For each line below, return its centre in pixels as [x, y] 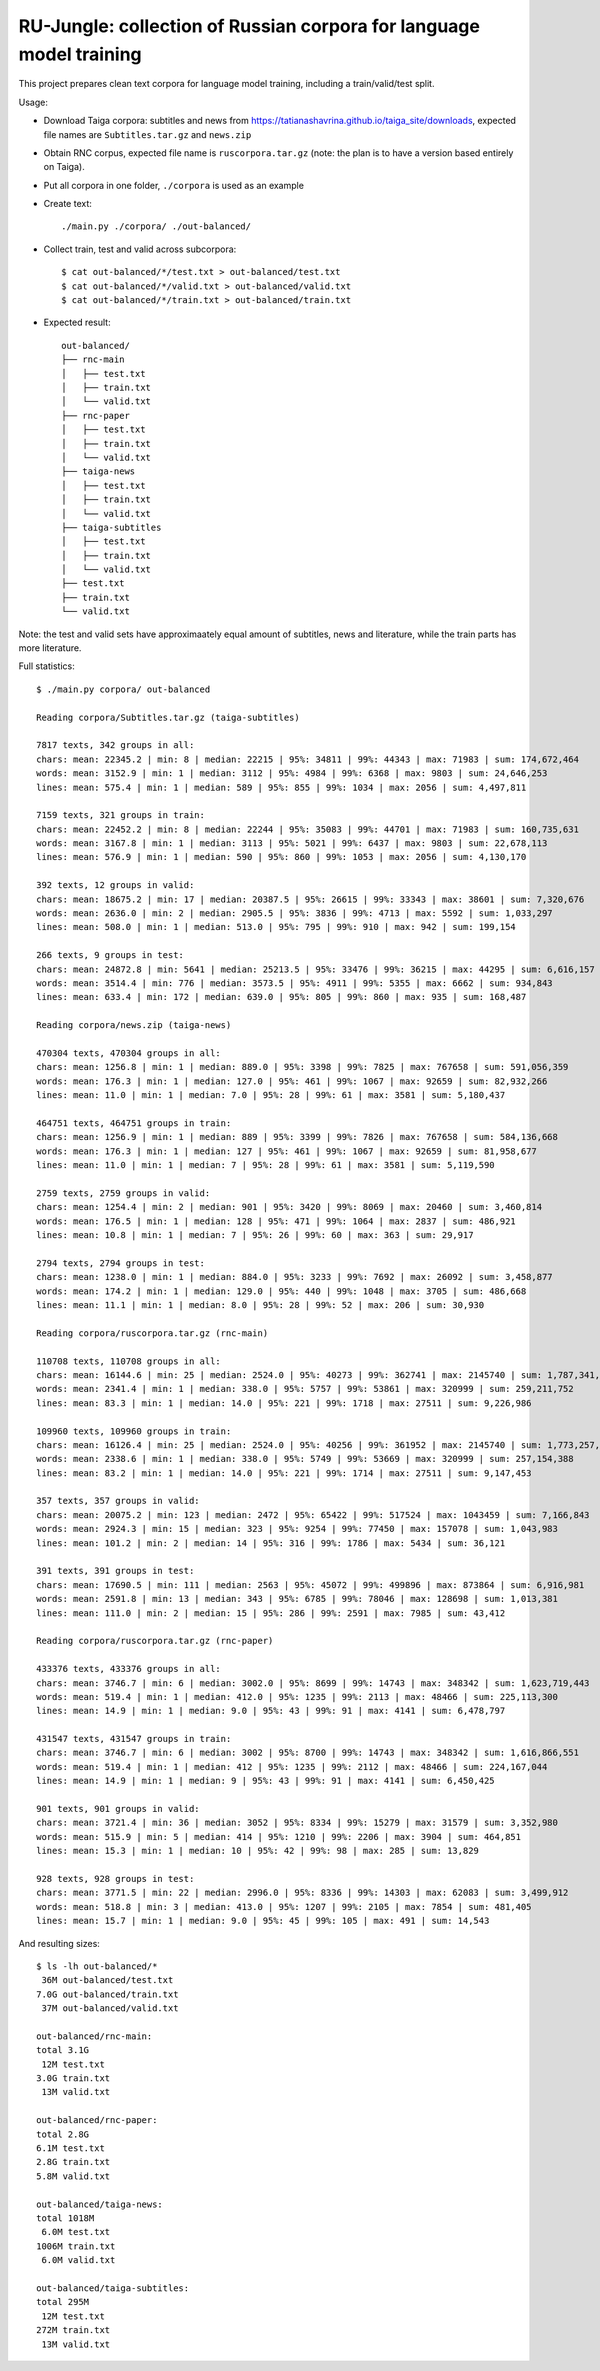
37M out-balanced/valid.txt [110, 2008]
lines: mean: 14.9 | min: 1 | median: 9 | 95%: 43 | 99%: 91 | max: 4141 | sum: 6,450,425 [265, 1781]
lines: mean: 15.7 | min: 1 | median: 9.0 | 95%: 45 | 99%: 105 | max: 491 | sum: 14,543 [263, 1921]
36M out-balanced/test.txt [107, 1980]
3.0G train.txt [73, 2078]
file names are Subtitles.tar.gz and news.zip [147, 134]
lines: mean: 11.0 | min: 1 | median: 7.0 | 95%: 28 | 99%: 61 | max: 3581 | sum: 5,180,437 [271, 1095]
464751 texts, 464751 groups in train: [134, 1123]
